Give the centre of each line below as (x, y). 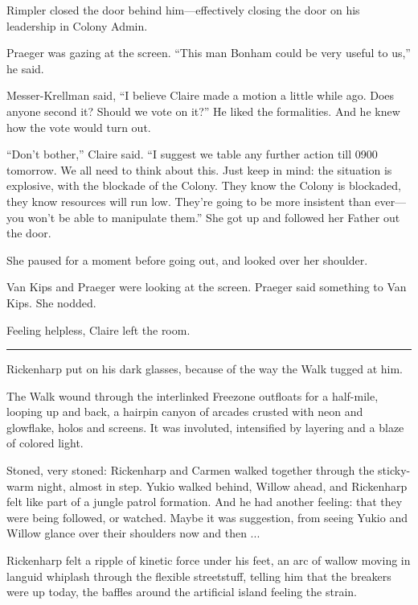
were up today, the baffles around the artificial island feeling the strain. (182, 592)
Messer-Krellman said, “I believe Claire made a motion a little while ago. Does (201, 95)
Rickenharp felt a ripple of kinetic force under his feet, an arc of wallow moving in (209, 560)
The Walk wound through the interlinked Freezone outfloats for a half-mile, (193, 395)
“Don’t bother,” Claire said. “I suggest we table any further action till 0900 (192, 154)
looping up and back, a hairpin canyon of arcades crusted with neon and (185, 412)
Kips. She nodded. (51, 302)
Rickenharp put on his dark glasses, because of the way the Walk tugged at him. (205, 369)
